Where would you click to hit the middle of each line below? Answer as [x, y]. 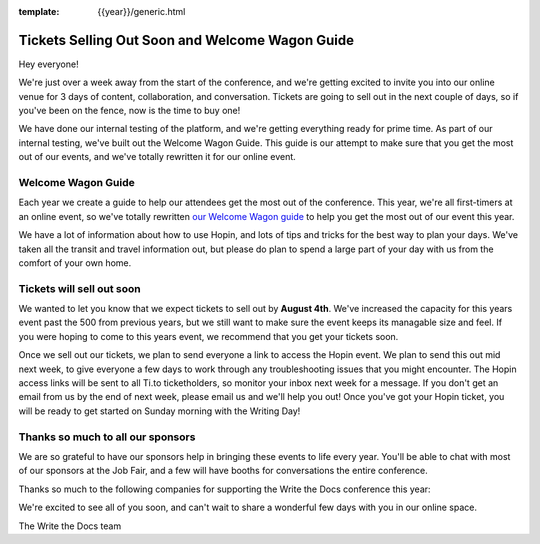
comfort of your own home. [75, 262]
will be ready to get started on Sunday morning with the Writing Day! [159, 411]
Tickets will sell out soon [79, 288]
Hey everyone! [48, 64]
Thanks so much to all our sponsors [107, 437]
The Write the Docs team [70, 526]
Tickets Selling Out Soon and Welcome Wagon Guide [186, 40]
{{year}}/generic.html [141, 11]
